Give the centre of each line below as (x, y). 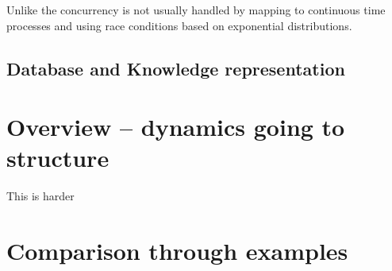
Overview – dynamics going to (176, 127)
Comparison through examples (177, 251)
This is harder (40, 196)
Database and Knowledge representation (176, 68)
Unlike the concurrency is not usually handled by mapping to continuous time (196, 10)
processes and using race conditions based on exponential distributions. (179, 25)
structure (58, 158)
